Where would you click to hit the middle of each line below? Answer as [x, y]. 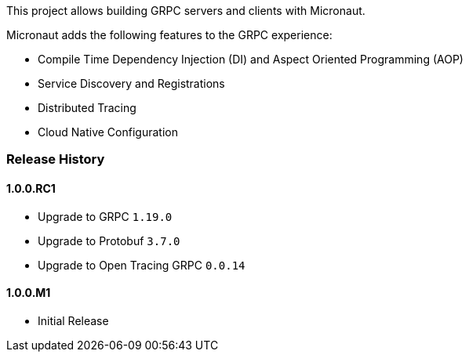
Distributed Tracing [87, 108]
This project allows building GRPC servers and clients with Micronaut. [186, 11]
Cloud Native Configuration [108, 132]
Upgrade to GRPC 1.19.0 [105, 216]
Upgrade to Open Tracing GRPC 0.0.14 [142, 265]
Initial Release [73, 320]
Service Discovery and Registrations [131, 83]
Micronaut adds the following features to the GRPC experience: [169, 35]
